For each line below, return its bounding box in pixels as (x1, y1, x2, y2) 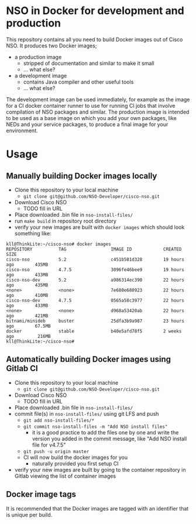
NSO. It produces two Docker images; (6, 42, 97, 49)
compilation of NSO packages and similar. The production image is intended (6, 108, 190, 115)
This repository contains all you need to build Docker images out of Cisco (6, 36, 183, 43)
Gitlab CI (6, 364, 38, 374)
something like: (14, 230, 51, 237)
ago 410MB (6, 292, 49, 298)
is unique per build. (6, 511, 53, 518)
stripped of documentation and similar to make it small (23, 60, 154, 67)
